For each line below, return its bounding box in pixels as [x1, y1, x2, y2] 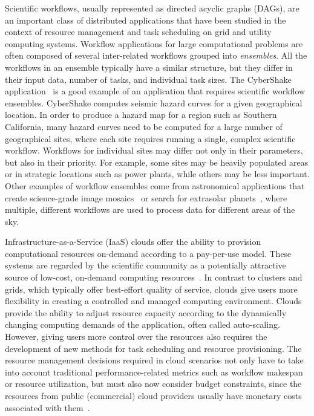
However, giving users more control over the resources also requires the [5, 330, 267, 343]
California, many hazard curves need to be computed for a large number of [5, 120, 283, 132]
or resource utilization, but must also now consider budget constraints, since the [5, 377, 302, 390]
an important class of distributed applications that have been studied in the [5, 13, 286, 26]
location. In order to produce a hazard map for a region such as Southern [5, 108, 277, 121]
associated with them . [5, 401, 90, 414]
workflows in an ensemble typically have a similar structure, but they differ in [5, 60, 293, 73]
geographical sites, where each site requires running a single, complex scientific [5, 132, 296, 145]
